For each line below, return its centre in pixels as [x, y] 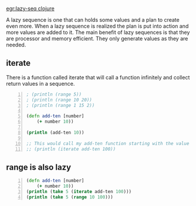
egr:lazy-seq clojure [30, 9]
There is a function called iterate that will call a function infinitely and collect [98, 77]
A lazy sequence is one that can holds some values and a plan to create [93, 20]
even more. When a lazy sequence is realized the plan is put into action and [97, 26]
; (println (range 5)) [54, 94]
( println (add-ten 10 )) [55, 132]
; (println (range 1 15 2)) [60, 105]
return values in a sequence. [40, 83]
